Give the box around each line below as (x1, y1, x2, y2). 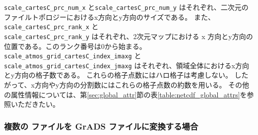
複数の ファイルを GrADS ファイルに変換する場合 (4, 120, 198, 132)
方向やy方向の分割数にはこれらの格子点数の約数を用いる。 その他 (34, 80, 250, 90)
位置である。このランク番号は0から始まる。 (4, 41, 146, 51)
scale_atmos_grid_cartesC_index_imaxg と (4, 50, 141, 61)
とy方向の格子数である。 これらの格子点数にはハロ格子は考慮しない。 (4, 70, 232, 80)
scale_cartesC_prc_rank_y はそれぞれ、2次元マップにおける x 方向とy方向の (4, 31, 253, 41)
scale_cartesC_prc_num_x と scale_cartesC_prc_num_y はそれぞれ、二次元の (4, 2, 249, 12)
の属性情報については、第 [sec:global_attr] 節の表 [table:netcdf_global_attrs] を (4, 89, 247, 99)
